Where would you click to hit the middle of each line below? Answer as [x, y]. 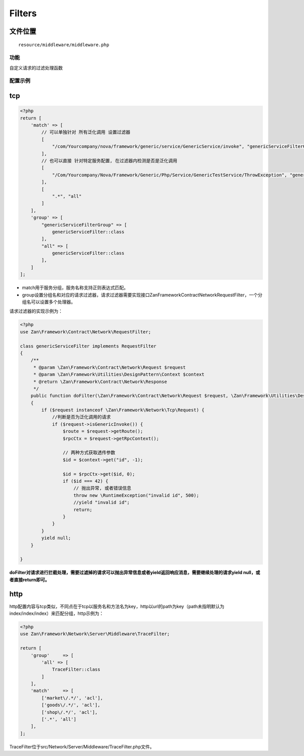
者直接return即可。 [30, 580]
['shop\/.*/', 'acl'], [70, 712]
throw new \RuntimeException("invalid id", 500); [137, 495]
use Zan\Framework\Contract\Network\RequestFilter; [86, 332]
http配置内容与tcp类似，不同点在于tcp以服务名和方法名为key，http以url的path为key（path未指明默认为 [117, 606]
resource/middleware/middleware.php [64, 45]
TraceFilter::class [76, 670]
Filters [23, 13]
